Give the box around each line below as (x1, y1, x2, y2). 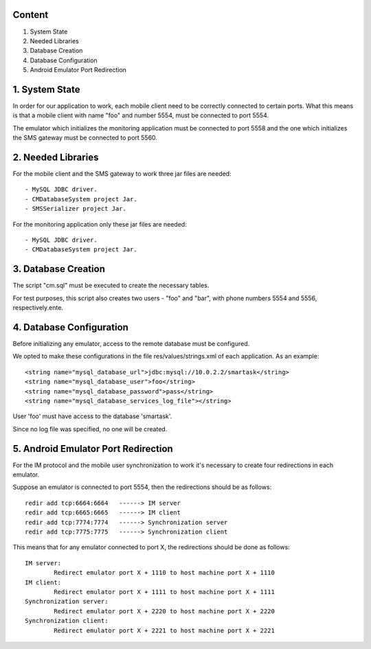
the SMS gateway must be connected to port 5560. (12, 134, 158, 142)
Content (12, 9, 49, 21)
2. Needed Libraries (12, 151, 99, 163)
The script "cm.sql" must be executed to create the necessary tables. (12, 282, 210, 290)
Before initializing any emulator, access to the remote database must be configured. (12, 340, 250, 348)
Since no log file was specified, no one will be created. (12, 424, 168, 433)
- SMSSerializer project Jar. (25, 205, 127, 213)
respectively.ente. (12, 304, 63, 312)
